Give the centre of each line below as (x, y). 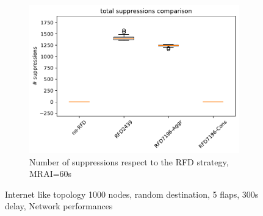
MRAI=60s (51, 174)
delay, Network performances (59, 206)
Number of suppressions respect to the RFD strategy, (129, 161)
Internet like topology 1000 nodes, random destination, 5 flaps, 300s (132, 194)
